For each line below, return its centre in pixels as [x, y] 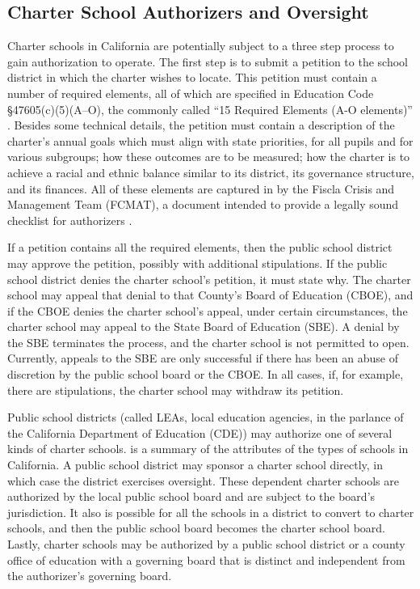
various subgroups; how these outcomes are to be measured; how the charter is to [209, 157]
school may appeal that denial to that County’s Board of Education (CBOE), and [210, 295]
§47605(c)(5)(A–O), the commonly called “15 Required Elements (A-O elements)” [210, 109]
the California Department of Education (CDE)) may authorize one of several [200, 432]
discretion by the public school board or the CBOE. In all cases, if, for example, [206, 374]
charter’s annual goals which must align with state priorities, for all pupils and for [210, 140]
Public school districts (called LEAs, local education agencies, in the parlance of [206, 417]
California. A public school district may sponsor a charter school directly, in [195, 465]
